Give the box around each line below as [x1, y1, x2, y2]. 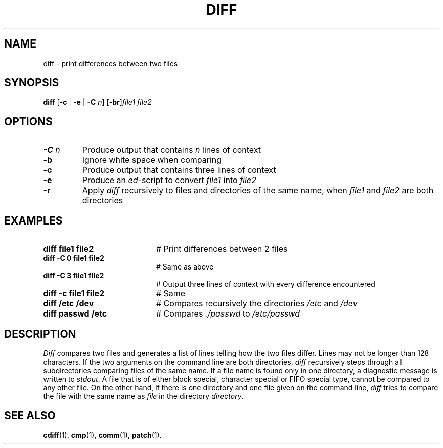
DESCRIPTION [4, 327, 76, 340]
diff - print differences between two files [43, 59, 178, 68]
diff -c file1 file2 [43, 288, 104, 299]
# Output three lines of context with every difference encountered [156, 280, 375, 289]
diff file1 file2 [43, 244, 94, 254]
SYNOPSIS [4, 76, 59, 89]
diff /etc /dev [43, 298, 94, 309]
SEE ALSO [4, 409, 56, 422]
